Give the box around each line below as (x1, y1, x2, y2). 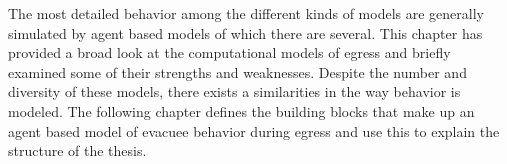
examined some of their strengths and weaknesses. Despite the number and (8, 61, 467, 82)
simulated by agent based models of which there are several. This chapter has (8, 22, 483, 43)
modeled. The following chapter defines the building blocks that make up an (8, 100, 475, 121)
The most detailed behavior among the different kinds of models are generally (8, 3, 484, 23)
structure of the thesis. (8, 140, 147, 161)
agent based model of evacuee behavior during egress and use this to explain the (8, 120, 500, 141)
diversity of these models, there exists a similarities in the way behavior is (8, 81, 461, 102)
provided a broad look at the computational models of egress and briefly (8, 42, 451, 63)
